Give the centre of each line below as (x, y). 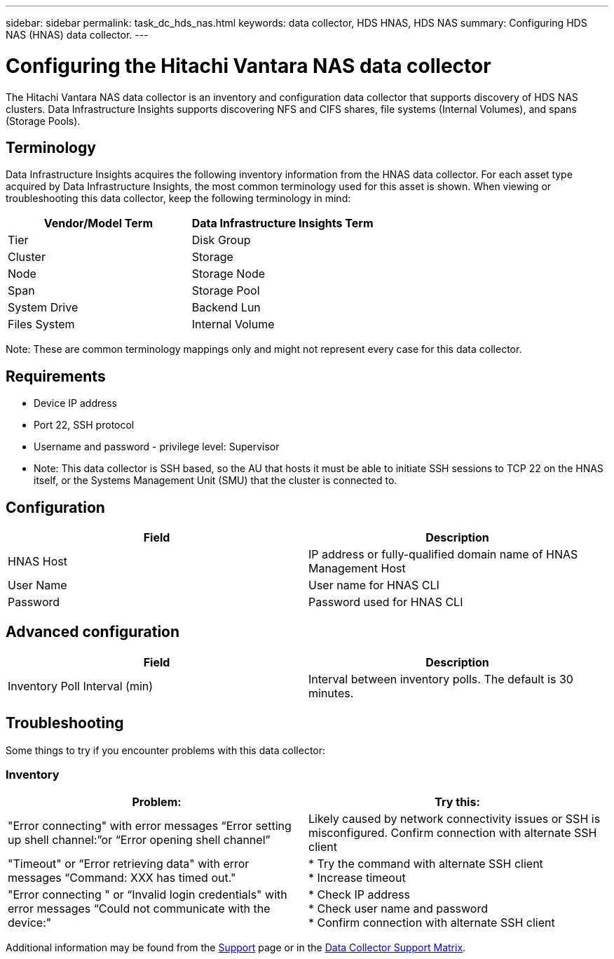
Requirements (56, 376)
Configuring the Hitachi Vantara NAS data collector (248, 66)
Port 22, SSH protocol (84, 425)
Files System (41, 324)
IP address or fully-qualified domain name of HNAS (443, 555)
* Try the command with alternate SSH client (426, 864)
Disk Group (221, 240)
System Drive (43, 308)
